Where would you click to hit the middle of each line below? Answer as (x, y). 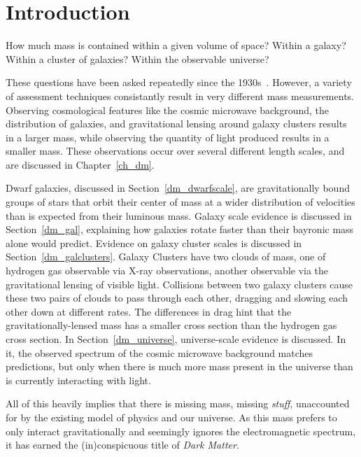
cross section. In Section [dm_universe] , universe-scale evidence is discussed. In (176, 339)
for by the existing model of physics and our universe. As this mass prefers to (171, 417)
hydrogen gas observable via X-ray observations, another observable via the (167, 270)
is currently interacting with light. (78, 380)
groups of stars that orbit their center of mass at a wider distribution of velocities (180, 202)
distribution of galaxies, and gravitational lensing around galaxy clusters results (176, 124)
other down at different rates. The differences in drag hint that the (149, 311)
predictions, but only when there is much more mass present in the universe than (179, 366)
